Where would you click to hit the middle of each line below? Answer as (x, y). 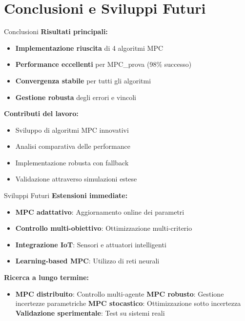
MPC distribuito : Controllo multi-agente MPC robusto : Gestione (120, 293)
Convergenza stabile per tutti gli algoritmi (83, 80)
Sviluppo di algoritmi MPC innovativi (72, 130)
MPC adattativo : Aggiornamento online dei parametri (100, 211)
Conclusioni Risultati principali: (56, 31)
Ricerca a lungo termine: (47, 277)
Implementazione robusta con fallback (72, 162)
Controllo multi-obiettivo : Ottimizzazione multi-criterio (104, 228)
